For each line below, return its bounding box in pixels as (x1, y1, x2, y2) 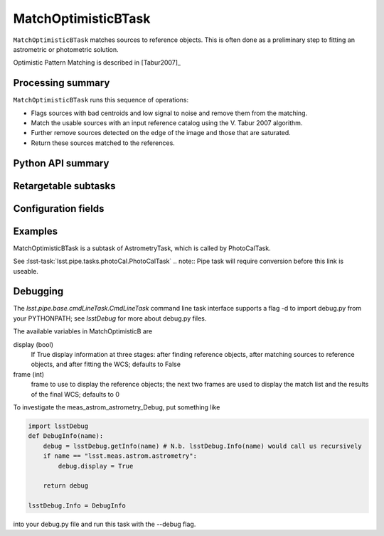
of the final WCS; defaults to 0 (31, 390, 120, 398)
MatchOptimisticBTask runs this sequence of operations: (13, 96, 189, 104)
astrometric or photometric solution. (13, 45, 119, 53)
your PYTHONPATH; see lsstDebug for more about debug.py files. (13, 313, 207, 323)
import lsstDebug (28, 422, 89, 430)
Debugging (13, 285, 64, 298)
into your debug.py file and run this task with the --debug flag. (13, 520, 196, 529)
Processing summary (13, 77, 110, 89)
